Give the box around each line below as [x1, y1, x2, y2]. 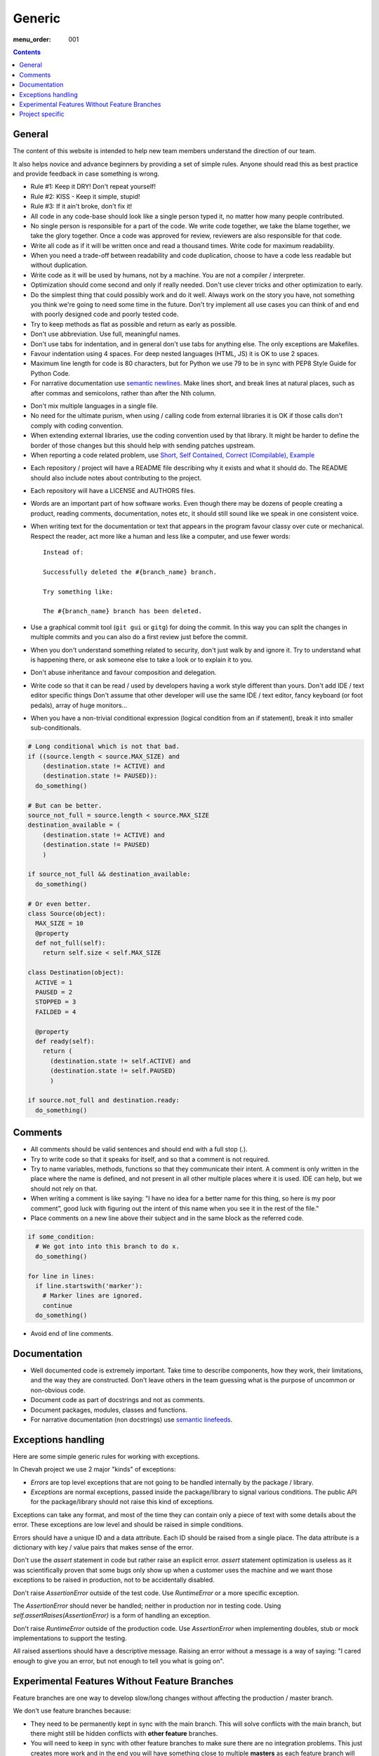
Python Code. [30, 369, 70, 377]
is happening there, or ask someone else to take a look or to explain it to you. [30, 655, 253, 664]
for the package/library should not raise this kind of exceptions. [30, 1498, 214, 1506]
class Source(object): [27, 910, 106, 917]
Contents [13, 48, 41, 56]
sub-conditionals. [30, 723, 81, 732]
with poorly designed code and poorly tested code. [30, 310, 179, 319]
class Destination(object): [27, 969, 124, 976]
